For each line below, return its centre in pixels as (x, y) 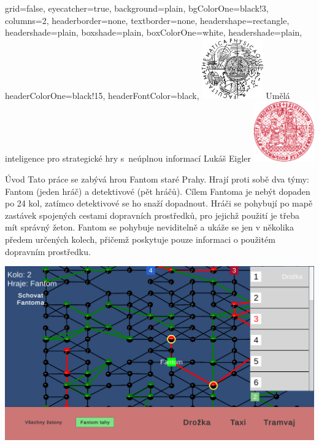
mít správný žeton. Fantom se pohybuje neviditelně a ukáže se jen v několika (150, 227)
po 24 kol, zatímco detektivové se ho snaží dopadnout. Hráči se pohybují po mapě (159, 203)
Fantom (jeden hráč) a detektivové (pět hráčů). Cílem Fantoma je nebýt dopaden (158, 191)
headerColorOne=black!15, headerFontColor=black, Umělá (148, 95)
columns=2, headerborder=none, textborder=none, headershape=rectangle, (147, 20)
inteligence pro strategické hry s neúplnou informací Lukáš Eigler (128, 158)
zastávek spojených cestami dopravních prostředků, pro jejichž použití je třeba (152, 215)
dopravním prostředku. (48, 251)
